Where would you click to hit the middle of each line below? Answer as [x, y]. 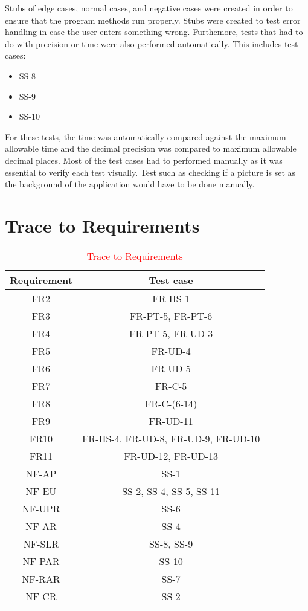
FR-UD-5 [171, 368]
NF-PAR [41, 561]
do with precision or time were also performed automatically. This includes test [152, 43]
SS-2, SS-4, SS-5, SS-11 [171, 491]
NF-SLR [41, 543]
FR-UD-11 [171, 421]
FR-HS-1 [171, 298]
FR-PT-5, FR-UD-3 [171, 333]
